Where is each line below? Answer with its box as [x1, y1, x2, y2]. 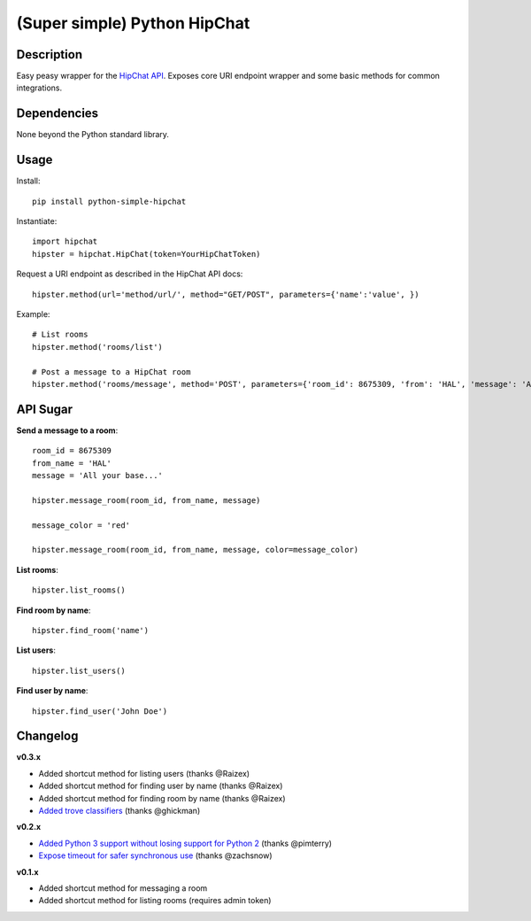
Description [16, 47, 83, 62]
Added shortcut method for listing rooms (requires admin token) [38, 895, 272, 906]
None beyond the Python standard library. [16, 129, 170, 140]
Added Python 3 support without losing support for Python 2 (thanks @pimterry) [38, 838, 332, 848]
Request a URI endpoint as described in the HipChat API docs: [16, 268, 243, 279]
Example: [16, 309, 50, 319]
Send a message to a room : [16, 425, 119, 436]
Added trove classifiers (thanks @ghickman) [38, 805, 201, 816]
